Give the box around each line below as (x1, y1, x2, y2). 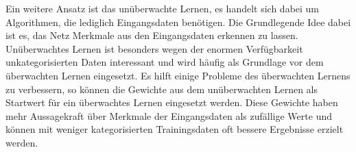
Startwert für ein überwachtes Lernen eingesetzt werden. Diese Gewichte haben (5, 95, 338, 110)
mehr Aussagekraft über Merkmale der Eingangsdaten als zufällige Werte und (5, 108, 332, 123)
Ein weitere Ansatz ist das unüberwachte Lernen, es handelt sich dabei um (5, 1, 320, 15)
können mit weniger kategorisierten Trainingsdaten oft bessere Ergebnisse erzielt (5, 122, 344, 136)
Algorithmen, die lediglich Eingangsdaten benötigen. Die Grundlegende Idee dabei (5, 14, 351, 29)
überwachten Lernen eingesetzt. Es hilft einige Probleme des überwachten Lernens (5, 68, 351, 82)
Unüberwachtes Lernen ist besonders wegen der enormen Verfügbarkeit (5, 41, 303, 55)
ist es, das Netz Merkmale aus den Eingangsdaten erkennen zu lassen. (5, 28, 298, 42)
